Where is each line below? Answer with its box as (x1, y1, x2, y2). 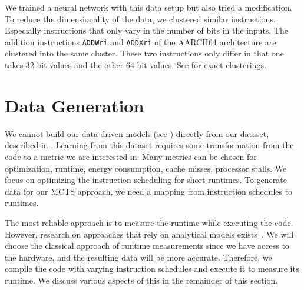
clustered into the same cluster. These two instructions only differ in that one (5, 47, 284, 59)
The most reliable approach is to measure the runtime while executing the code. (5, 216, 293, 228)
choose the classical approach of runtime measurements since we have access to (5, 239, 289, 252)
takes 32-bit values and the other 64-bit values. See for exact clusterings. (5, 59, 266, 71)
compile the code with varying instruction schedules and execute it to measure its (5, 262, 299, 275)
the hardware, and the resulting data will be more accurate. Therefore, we (5, 251, 272, 263)
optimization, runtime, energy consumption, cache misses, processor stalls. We (5, 162, 287, 174)
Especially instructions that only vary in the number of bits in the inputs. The (5, 24, 289, 36)
